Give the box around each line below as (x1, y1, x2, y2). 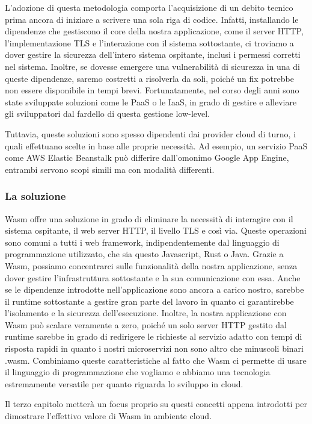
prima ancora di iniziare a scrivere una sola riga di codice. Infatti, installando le (5, 13, 299, 25)
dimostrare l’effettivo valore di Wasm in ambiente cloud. (5, 410, 212, 422)
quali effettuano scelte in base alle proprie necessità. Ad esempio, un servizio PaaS (5, 139, 308, 152)
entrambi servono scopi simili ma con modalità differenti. (5, 163, 215, 175)
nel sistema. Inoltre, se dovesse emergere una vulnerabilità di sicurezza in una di (5, 60, 301, 72)
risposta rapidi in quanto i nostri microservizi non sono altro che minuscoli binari (5, 342, 304, 355)
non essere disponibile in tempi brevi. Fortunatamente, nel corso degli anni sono (5, 84, 299, 96)
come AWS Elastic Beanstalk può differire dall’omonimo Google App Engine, (5, 151, 289, 164)
